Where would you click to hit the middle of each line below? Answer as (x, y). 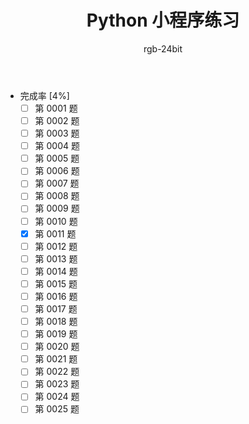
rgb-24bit (163, 48)
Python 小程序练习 (163, 20)
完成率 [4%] (44, 95)
